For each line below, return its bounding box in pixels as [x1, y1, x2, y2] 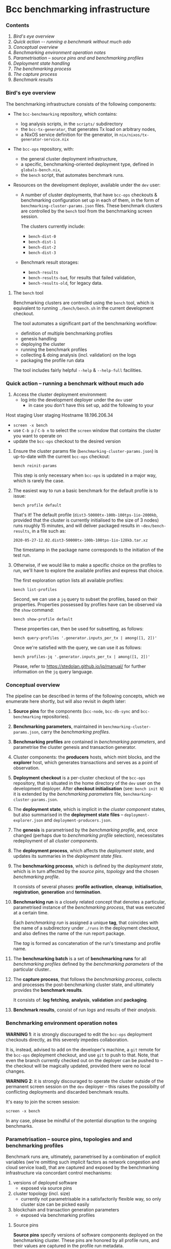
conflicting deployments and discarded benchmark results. [6, 1089, 129, 1095]
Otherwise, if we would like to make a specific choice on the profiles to [13, 562, 162, 568]
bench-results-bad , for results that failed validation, [28, 274, 136, 281]
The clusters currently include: [20, 223, 85, 229]
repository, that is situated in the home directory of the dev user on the [13, 780, 161, 786]
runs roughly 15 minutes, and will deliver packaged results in [13, 523, 140, 529]
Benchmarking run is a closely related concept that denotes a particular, [13, 899, 166, 905]
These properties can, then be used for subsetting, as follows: [13, 626, 144, 632]
